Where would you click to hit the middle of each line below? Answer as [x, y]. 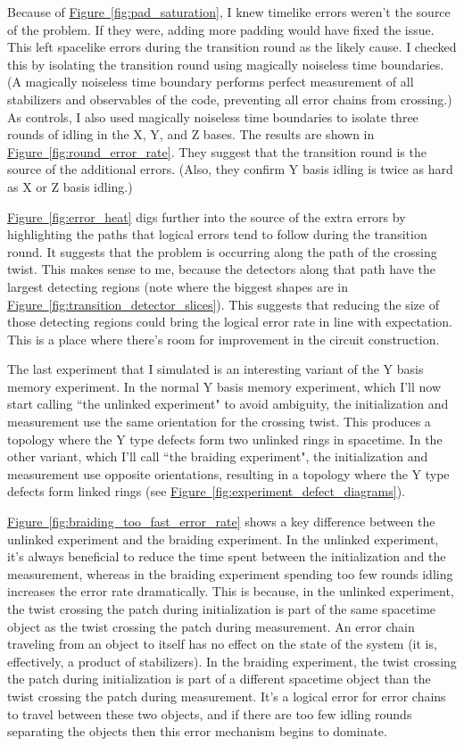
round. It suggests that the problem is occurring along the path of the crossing [222, 251]
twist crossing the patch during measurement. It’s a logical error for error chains [227, 696]
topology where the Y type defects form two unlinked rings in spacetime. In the [225, 439]
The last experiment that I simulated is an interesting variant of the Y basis [215, 369]
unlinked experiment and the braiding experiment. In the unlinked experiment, [223, 539]
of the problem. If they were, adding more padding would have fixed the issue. [221, 29]
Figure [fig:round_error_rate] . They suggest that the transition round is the [217, 151]
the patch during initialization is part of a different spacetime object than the [219, 679]
